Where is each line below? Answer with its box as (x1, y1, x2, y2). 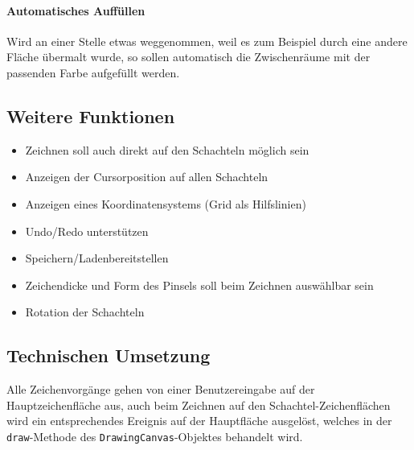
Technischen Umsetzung (6, 343, 211, 368)
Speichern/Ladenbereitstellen (25, 250, 169, 266)
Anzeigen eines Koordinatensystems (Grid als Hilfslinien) (25, 195, 306, 212)
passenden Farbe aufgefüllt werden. (6, 64, 180, 81)
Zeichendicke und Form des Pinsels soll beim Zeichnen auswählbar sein (25, 276, 374, 293)
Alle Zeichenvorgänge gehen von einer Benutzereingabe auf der (6, 381, 315, 398)
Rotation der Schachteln (25, 303, 145, 320)
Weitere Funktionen (6, 103, 175, 128)
